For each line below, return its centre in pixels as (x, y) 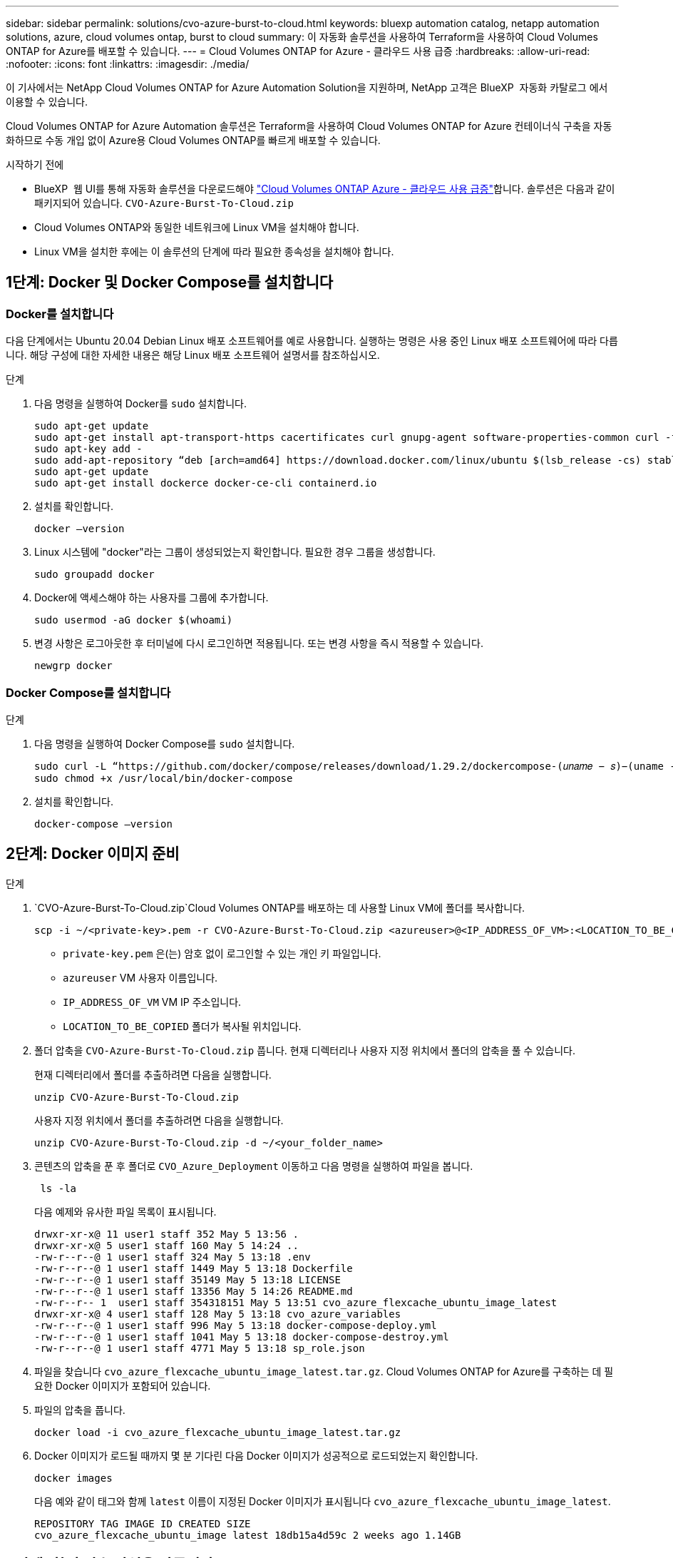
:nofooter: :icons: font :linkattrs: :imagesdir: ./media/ (128, 64)
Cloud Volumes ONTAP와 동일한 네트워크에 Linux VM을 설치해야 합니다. (197, 227)
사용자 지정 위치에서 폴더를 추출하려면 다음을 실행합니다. (159, 1120)
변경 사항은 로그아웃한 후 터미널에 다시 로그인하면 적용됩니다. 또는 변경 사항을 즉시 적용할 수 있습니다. (259, 643)
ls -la (58, 1188)
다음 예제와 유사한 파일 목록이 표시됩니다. (125, 1211)
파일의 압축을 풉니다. (80, 1410)
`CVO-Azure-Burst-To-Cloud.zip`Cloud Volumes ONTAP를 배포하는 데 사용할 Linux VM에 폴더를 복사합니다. (280, 907)
